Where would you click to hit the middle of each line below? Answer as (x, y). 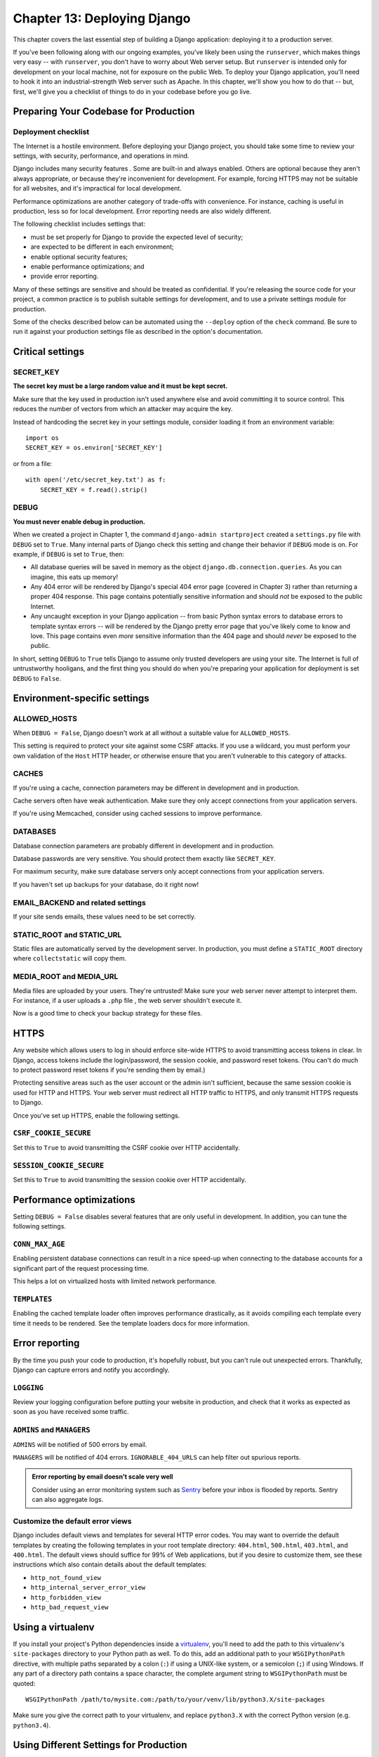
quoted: (24, 1683)
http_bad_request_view (69, 1607)
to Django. (28, 1103)
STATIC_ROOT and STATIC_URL (67, 935)
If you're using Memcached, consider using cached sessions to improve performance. (138, 813)
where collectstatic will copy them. (69, 959)
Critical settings (48, 352)
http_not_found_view (66, 1577)
